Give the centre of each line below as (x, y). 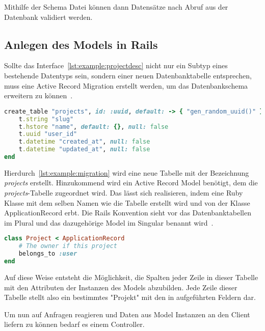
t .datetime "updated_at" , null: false (84, 149)
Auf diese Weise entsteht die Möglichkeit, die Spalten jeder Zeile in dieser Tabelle (131, 277)
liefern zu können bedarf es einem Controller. (74, 324)
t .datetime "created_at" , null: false (84, 142)
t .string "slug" (46, 119)
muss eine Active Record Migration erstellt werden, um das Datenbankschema (126, 85)
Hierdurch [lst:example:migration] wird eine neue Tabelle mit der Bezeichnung (127, 172)
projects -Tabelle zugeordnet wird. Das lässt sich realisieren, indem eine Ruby (124, 193)
